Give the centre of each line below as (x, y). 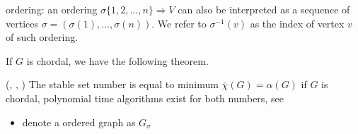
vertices (22, 23)
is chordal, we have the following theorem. (117, 60)
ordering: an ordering (52, 9)
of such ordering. (42, 37)
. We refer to (179, 23)
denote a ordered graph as (79, 122)
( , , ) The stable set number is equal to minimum (112, 84)
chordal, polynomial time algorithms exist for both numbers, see (145, 98)
